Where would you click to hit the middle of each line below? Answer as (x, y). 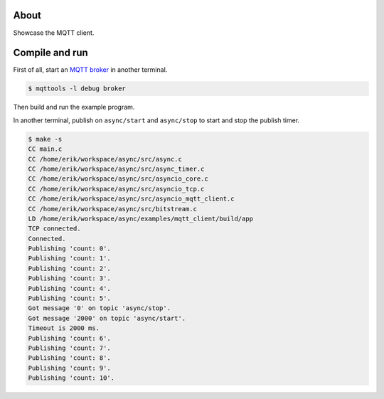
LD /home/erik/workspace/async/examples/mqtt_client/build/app (141, 218)
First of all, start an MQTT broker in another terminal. (90, 70)
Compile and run (50, 53)
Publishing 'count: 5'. (70, 298)
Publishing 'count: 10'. (71, 378)
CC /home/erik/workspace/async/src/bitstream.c (112, 209)
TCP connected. (54, 229)
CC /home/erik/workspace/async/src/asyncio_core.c (118, 179)
